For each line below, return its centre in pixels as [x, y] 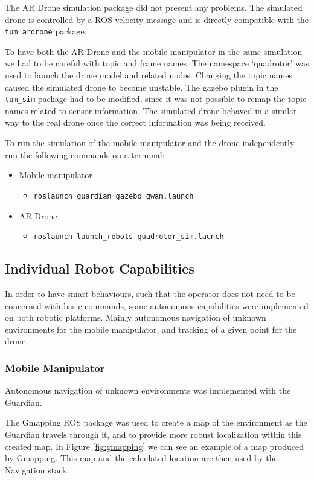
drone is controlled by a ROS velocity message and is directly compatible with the [157, 19]
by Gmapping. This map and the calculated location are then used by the [141, 458]
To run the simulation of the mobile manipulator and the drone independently [150, 143]
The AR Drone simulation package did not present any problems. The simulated [154, 7]
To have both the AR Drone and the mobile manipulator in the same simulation [154, 51]
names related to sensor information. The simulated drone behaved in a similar [151, 110]
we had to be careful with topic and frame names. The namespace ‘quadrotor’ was [157, 63]
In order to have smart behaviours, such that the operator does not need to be [150, 293]
